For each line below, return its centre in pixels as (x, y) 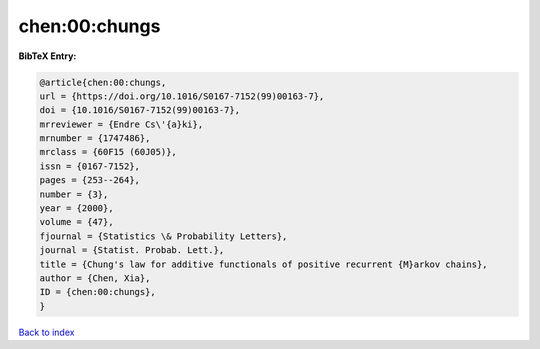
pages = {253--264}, (89, 180)
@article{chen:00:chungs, (103, 82)
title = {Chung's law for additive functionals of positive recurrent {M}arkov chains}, (264, 264)
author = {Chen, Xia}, (95, 278)
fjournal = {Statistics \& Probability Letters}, (163, 236)
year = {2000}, (76, 208)
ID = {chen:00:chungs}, (98, 292)
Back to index (46, 332)
